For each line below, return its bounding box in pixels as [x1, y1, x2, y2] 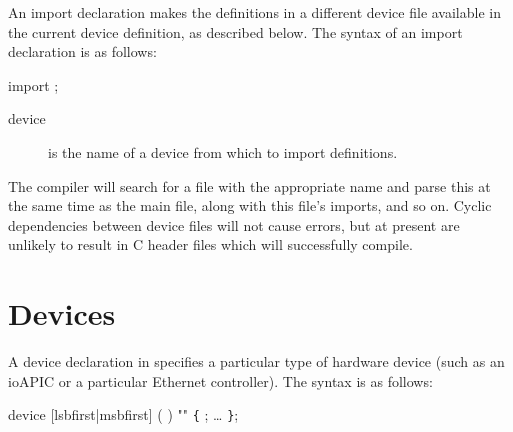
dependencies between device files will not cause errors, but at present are [8, 214, 460, 235]
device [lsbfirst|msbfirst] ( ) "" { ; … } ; [8, 404, 239, 425]
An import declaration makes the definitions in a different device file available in [8, 2, 501, 22]
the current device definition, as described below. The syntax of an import [8, 21, 463, 42]
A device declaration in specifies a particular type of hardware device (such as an [8, 351, 505, 372]
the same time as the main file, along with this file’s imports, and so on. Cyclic [8, 195, 492, 216]
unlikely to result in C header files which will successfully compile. [8, 234, 413, 255]
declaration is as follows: [8, 41, 157, 62]
